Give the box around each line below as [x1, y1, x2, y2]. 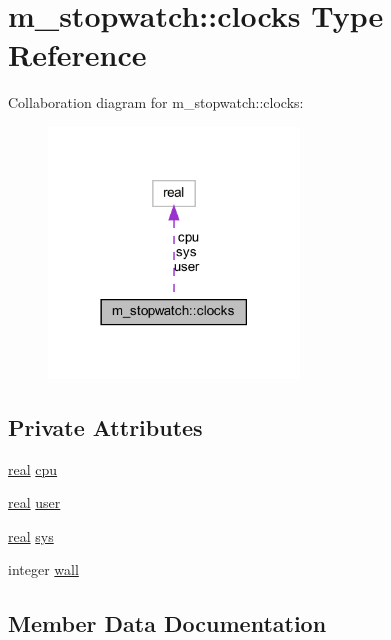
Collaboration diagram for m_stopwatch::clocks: [8, 92, 304, 113]
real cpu [8, 458, 58, 479]
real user [8, 492, 61, 513]
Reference [8, 34, 147, 75]
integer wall [8, 559, 79, 580]
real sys [8, 525, 54, 546]
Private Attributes [8, 411, 203, 442]
